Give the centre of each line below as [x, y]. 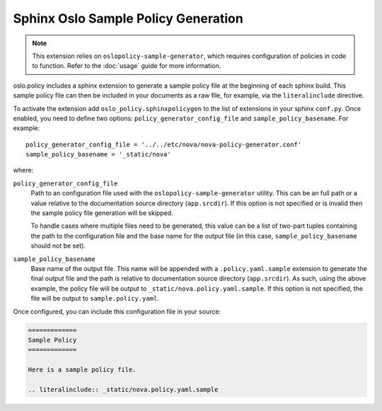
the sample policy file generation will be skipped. [102, 213]
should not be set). [58, 246]
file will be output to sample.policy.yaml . [95, 299]
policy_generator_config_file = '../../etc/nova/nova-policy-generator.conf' [164, 144]
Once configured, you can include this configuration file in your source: [117, 311]
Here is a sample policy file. [82, 370]
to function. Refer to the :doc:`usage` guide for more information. [127, 66]
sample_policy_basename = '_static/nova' [98, 155]
